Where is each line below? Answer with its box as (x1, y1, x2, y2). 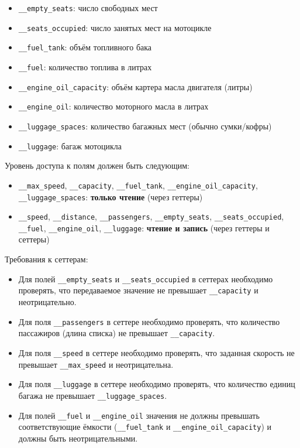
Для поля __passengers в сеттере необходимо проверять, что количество (18, 315, 280, 327)
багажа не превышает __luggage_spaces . (18, 389, 167, 401)
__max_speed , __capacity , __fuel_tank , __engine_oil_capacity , (18, 179, 258, 191)
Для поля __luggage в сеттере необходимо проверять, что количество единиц (18, 378, 295, 390)
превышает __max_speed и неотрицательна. (18, 358, 174, 370)
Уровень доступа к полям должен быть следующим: (5, 159, 189, 172)
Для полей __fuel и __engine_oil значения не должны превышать (18, 409, 260, 421)
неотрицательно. (18, 295, 77, 307)
